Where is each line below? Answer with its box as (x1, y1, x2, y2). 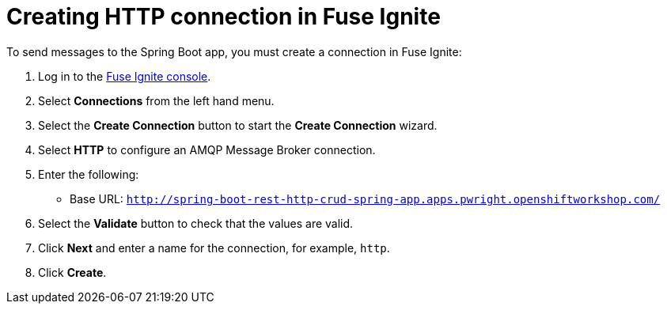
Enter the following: (38, 167, 139, 181)
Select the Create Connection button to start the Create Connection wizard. (38, 118, 438, 132)
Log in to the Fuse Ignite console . (38, 69, 211, 83)
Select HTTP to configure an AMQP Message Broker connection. (38, 142, 376, 157)
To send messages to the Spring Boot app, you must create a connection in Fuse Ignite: (6, 44, 462, 59)
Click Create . (38, 265, 107, 279)
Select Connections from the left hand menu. (38, 93, 275, 108)
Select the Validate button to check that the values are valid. (38, 216, 354, 230)
